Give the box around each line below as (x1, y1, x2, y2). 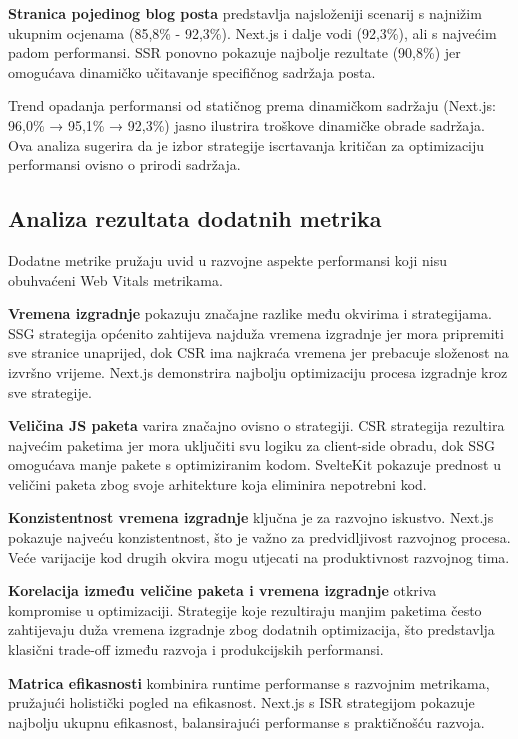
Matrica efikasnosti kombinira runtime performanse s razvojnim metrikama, (8, 672, 490, 693)
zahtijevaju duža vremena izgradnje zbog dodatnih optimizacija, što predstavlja (8, 619, 495, 640)
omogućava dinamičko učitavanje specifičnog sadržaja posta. (8, 61, 376, 82)
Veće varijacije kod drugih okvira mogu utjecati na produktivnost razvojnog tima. (8, 546, 510, 567)
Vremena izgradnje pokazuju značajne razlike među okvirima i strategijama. (8, 303, 492, 324)
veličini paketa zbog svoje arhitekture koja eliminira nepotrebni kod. (8, 473, 427, 494)
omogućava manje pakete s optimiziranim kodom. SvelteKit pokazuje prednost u (8, 454, 501, 475)
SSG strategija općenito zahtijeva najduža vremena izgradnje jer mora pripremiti (8, 322, 504, 343)
